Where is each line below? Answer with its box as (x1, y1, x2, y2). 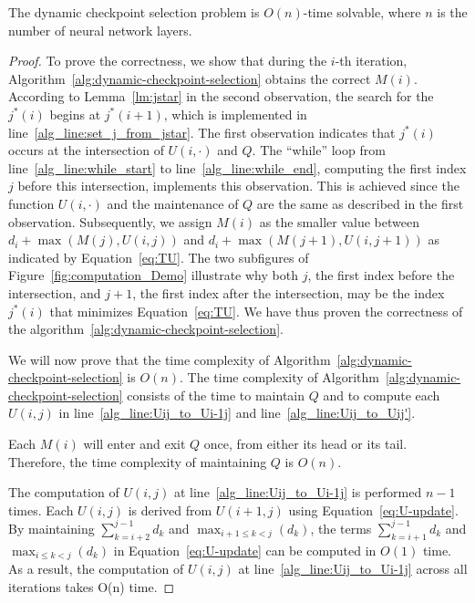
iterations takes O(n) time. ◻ (8, 577, 175, 596)
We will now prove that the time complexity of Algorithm (8, 349, 331, 369)
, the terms (310, 518, 372, 537)
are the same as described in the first (256, 193, 464, 213)
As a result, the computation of (8, 559, 184, 578)
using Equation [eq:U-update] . (288, 500, 459, 519)
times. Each (8, 500, 74, 519)
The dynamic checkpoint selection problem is (8, 3, 260, 21)
